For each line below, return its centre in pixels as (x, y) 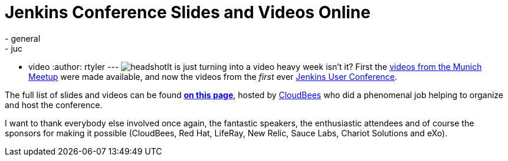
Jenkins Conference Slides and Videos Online (188, 12)
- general (23, 38)
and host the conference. (54, 105)
